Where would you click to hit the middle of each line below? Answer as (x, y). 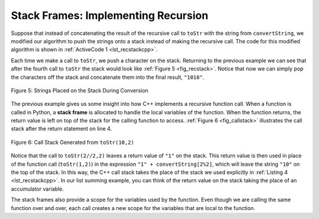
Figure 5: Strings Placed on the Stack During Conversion (80, 90)
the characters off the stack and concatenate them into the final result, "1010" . (108, 77)
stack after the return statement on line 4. (61, 129)
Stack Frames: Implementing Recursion (110, 15)
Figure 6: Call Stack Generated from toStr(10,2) (73, 142)
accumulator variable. (38, 189)
